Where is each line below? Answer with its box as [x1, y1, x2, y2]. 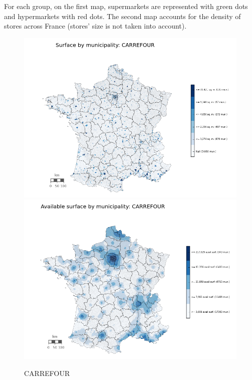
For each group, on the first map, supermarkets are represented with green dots [4, 1, 248, 11]
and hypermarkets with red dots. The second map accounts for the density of [4, 11, 241, 21]
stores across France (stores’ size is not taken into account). [4, 21, 187, 31]
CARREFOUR [24, 367, 70, 378]
